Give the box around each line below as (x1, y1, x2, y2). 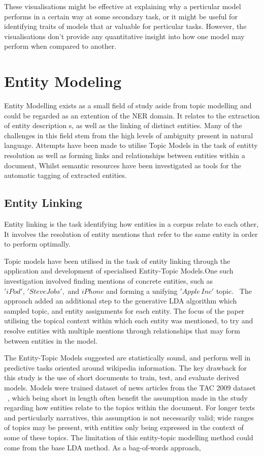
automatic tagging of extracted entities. (4, 170, 127, 180)
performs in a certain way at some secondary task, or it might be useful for (4, 11, 238, 21)
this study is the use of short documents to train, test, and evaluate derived (4, 372, 240, 383)
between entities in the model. (4, 335, 98, 346)
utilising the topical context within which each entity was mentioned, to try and (4, 315, 253, 326)
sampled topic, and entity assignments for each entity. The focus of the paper (4, 305, 245, 316)
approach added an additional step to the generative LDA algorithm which (4, 295, 237, 306)
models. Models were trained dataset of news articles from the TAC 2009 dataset (4, 382, 256, 392)
